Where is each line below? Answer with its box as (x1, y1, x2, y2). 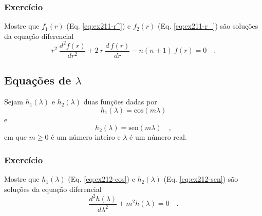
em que (4, 132, 27, 142)
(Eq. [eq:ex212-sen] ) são (163, 174, 238, 184)
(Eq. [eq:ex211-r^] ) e (66, 20, 131, 31)
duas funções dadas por (83, 96, 157, 107)
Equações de (4, 72, 71, 88)
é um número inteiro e (51, 132, 121, 142)
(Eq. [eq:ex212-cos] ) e (68, 174, 135, 184)
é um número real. (129, 132, 187, 142)
